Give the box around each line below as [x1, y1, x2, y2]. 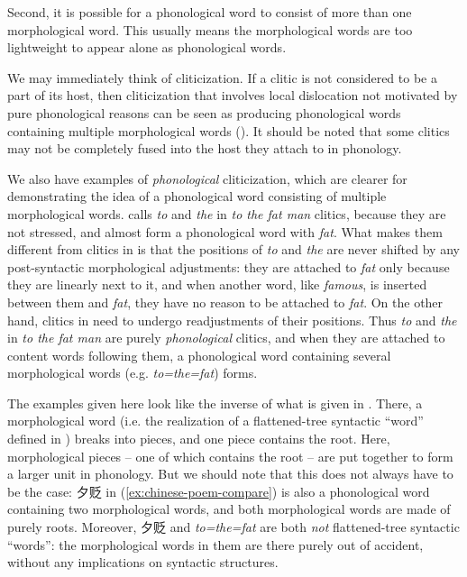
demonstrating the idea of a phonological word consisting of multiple [7, 187, 387, 206]
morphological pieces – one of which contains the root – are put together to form [7, 446, 453, 465]
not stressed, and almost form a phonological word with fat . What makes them [7, 222, 443, 241]
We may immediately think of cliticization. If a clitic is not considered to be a [7, 68, 437, 87]
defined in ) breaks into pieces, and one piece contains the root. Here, [7, 429, 390, 448]
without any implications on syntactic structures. [7, 553, 279, 572]
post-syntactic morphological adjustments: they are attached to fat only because [7, 257, 450, 276]
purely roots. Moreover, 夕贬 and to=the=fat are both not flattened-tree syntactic [7, 517, 460, 536]
